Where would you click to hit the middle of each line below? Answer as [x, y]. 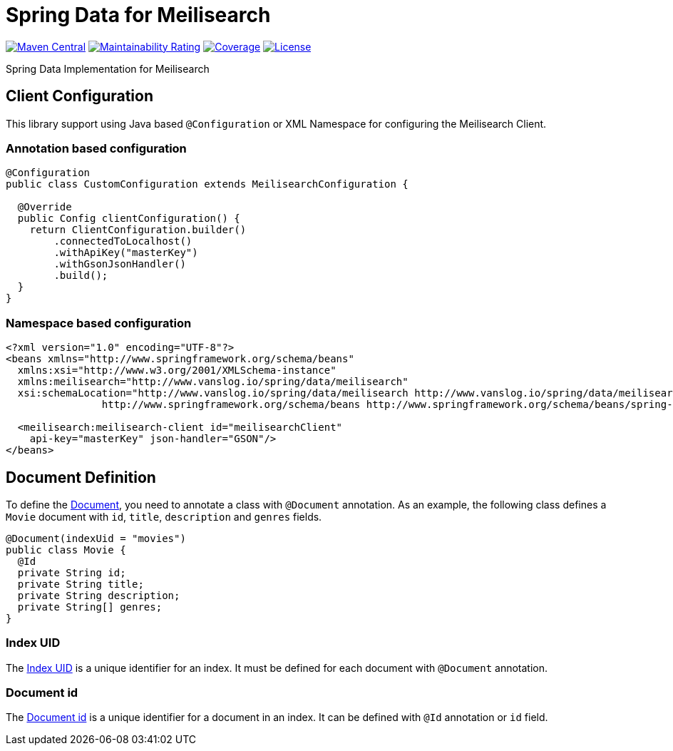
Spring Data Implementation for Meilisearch [108, 68]
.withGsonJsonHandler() [120, 264]
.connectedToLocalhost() [123, 241]
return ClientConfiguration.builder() [138, 230]
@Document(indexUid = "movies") [96, 538]
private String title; [81, 584]
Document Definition [81, 477]
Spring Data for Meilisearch [138, 15]
